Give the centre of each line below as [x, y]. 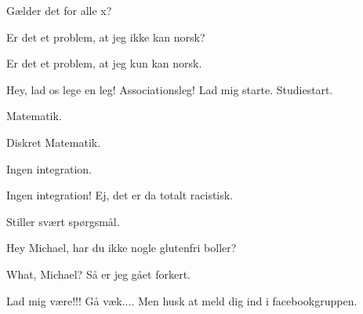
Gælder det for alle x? [59, 10]
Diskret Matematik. [54, 142]
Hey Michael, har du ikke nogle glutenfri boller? [122, 248]
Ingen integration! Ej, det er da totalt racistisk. [120, 195]
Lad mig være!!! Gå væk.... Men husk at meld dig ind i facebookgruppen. [182, 300]
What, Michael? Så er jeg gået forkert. [99, 274]
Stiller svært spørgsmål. [63, 221]
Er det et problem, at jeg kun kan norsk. [104, 63]
